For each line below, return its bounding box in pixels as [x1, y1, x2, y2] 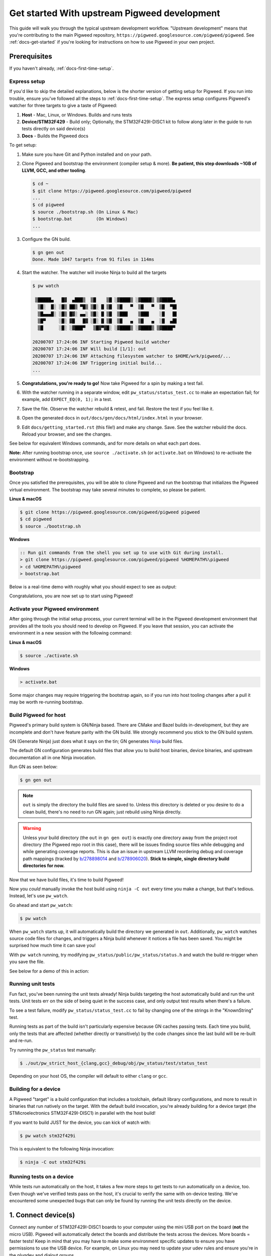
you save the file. [9, 959, 45, 965]
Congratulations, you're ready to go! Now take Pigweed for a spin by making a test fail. [22, 380, 204, 386]
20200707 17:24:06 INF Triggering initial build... [32, 360, 163, 366]
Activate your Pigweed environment [9, 605, 99, 612]
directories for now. [23, 863, 65, 869]
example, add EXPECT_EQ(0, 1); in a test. [22, 396, 112, 402]
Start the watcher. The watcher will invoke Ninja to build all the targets [22, 269, 167, 275]
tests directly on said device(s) [22, 126, 86, 132]
